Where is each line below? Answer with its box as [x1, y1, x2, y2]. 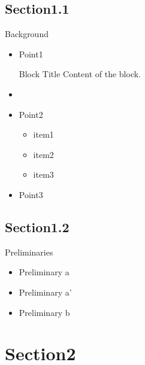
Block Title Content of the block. [19, 68, 141, 80]
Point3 [19, 188, 43, 200]
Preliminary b [19, 306, 70, 318]
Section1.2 [5, 217, 70, 236]
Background [5, 28, 49, 40]
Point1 [19, 47, 43, 60]
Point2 [19, 108, 43, 120]
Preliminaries [5, 245, 53, 258]
